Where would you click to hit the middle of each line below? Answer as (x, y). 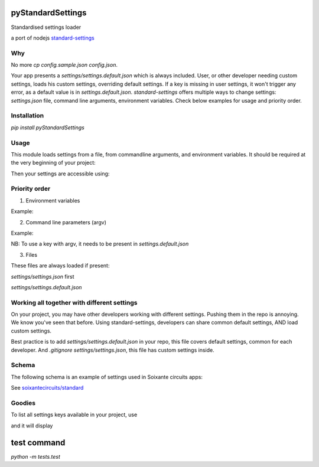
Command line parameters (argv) (66, 222)
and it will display (32, 426)
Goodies (23, 403)
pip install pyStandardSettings (48, 128)
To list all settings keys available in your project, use (74, 415)
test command (38, 442)
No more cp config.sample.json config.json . (64, 65)
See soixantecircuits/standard (47, 388)
